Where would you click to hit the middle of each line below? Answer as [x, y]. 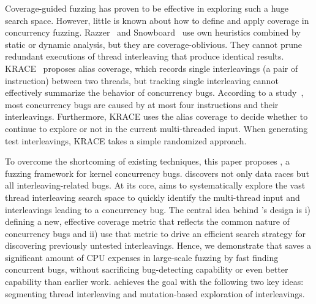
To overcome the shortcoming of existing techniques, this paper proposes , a [147, 161]
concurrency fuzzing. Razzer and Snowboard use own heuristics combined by [153, 32]
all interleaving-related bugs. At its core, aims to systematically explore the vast [155, 185]
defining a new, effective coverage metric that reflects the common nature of [147, 221]
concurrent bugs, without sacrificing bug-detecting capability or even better [147, 269]
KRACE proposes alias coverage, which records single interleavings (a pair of [152, 68]
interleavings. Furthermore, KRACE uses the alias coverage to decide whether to [156, 116]
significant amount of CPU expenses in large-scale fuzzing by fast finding [142, 257]
